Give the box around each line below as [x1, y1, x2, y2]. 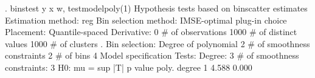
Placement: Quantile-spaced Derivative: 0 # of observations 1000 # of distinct [5, 25, 297, 38]
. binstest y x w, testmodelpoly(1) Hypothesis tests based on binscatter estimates [5, 2, 308, 14]
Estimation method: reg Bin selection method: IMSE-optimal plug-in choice [5, 13, 287, 26]
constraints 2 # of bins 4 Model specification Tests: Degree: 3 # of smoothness [5, 49, 299, 62]
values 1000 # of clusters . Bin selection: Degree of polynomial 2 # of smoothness [5, 37, 310, 50]
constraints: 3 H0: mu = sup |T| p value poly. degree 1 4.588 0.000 [5, 60, 252, 73]
